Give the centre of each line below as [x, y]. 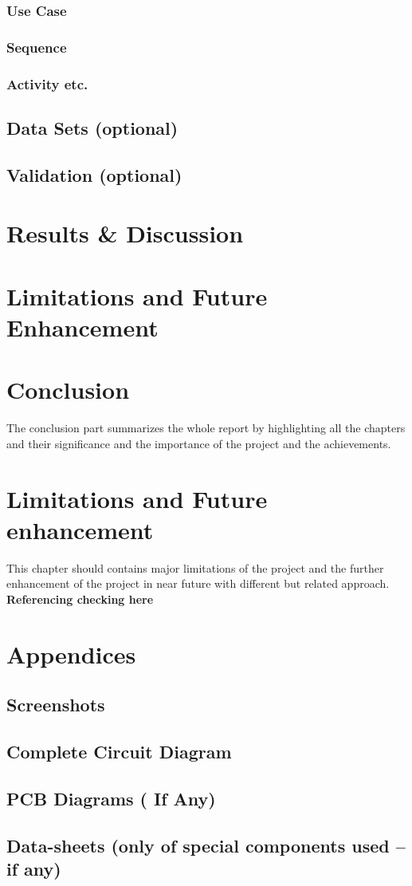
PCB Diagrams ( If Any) [111, 798]
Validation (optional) [94, 174]
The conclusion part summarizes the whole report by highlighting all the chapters [206, 428]
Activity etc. [47, 83]
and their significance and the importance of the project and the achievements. [199, 443]
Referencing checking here [80, 599]
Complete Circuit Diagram [119, 751]
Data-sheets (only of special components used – [206, 845]
